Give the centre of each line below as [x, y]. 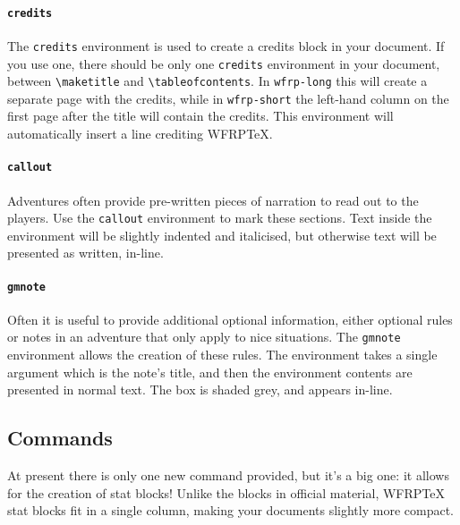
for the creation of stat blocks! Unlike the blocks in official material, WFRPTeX [226, 492]
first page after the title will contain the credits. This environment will [200, 116]
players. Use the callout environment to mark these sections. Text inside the [220, 218]
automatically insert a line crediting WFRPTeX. [140, 134]
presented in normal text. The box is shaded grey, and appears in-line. [200, 390]
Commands [60, 438]
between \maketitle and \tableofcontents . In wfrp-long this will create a [217, 81]
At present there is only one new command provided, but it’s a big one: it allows [228, 475]
